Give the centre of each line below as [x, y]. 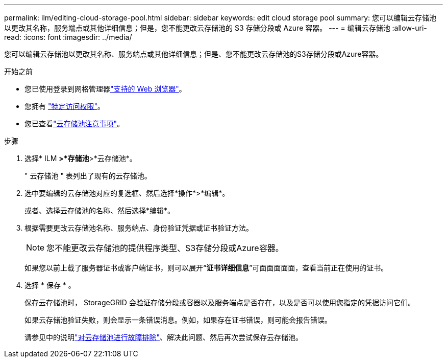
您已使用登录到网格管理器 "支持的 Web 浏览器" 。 [105, 89]
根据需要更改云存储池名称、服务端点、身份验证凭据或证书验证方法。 [139, 228]
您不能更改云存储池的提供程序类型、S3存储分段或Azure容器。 [165, 248]
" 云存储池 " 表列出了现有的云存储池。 [88, 176]
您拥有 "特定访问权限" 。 [65, 106]
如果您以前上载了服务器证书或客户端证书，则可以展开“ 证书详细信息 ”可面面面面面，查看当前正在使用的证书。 [206, 268]
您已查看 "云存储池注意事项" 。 [74, 123]
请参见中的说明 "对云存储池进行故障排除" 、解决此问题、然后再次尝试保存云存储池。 [164, 337]
